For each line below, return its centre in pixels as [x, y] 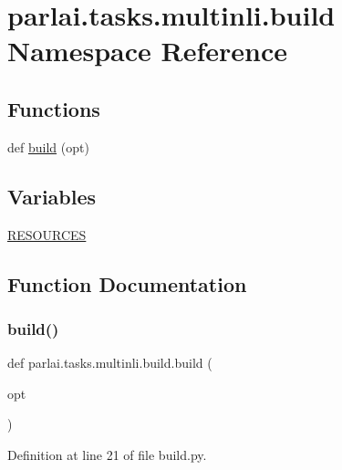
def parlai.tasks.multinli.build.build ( [110, 363]
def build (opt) [48, 146]
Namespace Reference [147, 51]
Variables [52, 196]
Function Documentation [127, 283]
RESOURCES [47, 234]
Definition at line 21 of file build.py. [107, 454]
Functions [54, 108]
